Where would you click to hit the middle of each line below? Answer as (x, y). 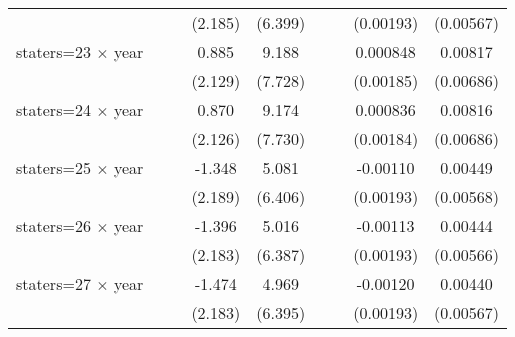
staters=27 (53, 283)
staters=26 (53, 225)
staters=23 (53, 51)
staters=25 (53, 167)
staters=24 (53, 109)
